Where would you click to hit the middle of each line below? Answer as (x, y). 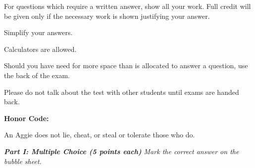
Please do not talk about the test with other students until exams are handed (122, 92)
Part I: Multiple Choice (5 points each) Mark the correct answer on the (122, 151)
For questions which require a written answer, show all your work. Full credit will (127, 6)
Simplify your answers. (38, 32)
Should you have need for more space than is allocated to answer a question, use (126, 65)
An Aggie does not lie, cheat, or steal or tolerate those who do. (100, 135)
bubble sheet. (23, 161)
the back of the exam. (37, 75)
